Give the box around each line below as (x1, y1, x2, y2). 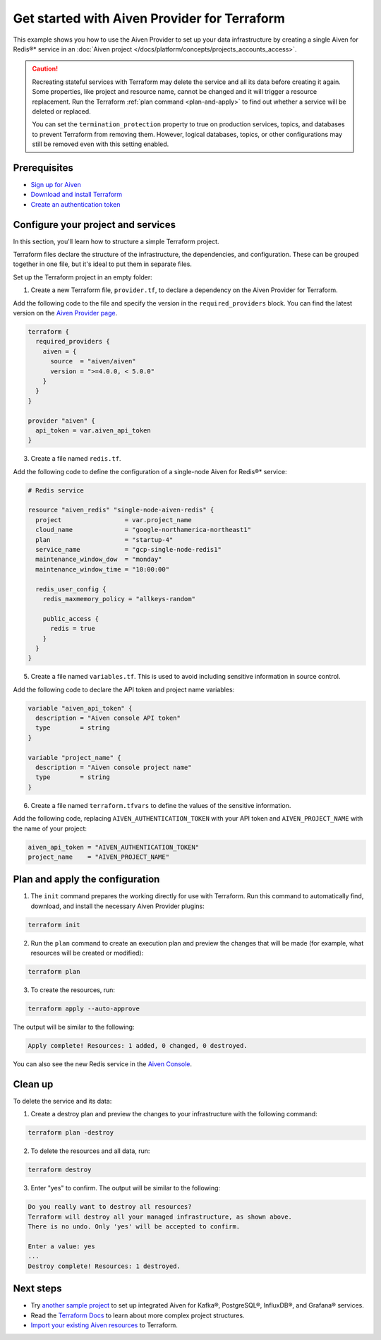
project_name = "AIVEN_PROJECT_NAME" (28, 852, 169, 861)
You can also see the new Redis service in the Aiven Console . (13, 1060, 192, 1068)
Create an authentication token (30, 200, 121, 208)
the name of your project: (13, 824, 87, 833)
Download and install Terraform (30, 191, 123, 199)
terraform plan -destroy (28, 1129, 114, 1137)
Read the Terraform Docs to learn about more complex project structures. (30, 1311, 245, 1320)
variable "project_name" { (28, 754, 121, 761)
